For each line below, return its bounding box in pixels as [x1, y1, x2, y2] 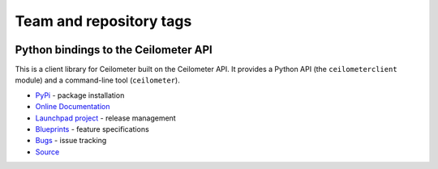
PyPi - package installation [35, 90, 125, 100]
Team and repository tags [15, 12, 192, 30]
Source [35, 146, 60, 157]
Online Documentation [35, 102, 110, 112]
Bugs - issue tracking [35, 136, 107, 146]
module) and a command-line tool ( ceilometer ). [15, 75, 180, 85]
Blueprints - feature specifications [35, 125, 149, 134]
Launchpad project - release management [35, 113, 176, 123]
